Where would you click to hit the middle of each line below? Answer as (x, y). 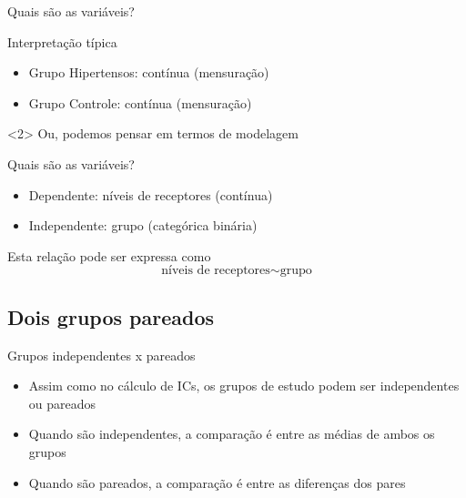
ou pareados (62, 403)
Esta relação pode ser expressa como (109, 255)
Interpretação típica (62, 41)
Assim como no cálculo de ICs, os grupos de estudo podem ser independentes (244, 386)
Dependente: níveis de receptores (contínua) (151, 194)
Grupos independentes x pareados (101, 355)
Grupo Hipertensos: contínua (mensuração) (149, 72)
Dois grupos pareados (111, 316)
